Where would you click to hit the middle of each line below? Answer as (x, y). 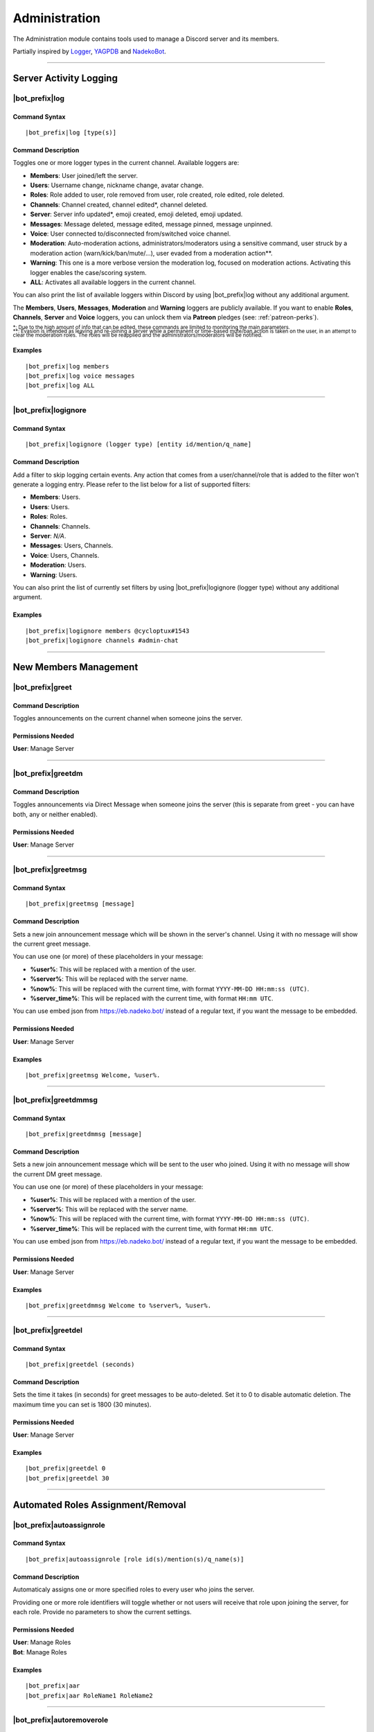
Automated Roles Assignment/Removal (99, 1504)
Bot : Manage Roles (40, 1652)
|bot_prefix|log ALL (60, 386)
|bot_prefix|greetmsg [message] (80, 904)
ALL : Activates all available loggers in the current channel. (113, 282)
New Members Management (75, 667)
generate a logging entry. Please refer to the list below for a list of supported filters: (132, 484)
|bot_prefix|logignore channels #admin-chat (102, 640)
